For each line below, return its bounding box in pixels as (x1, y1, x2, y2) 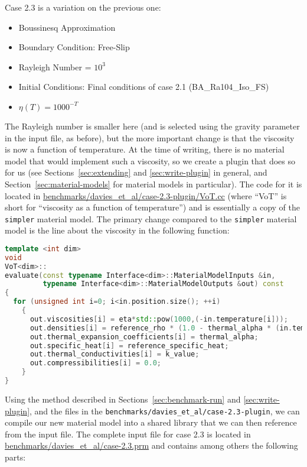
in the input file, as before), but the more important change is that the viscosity (5, 131, 295, 144)
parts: (5, 451, 26, 463)
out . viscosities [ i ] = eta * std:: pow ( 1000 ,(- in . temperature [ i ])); (30, 314, 288, 323)
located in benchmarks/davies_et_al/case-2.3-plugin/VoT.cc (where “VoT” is (5, 189, 287, 202)
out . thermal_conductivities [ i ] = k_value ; (30, 350, 200, 359)
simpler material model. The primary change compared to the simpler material (5, 212, 297, 225)
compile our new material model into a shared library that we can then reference (5, 416, 297, 429)
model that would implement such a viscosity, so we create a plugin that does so (5, 154, 296, 167)
